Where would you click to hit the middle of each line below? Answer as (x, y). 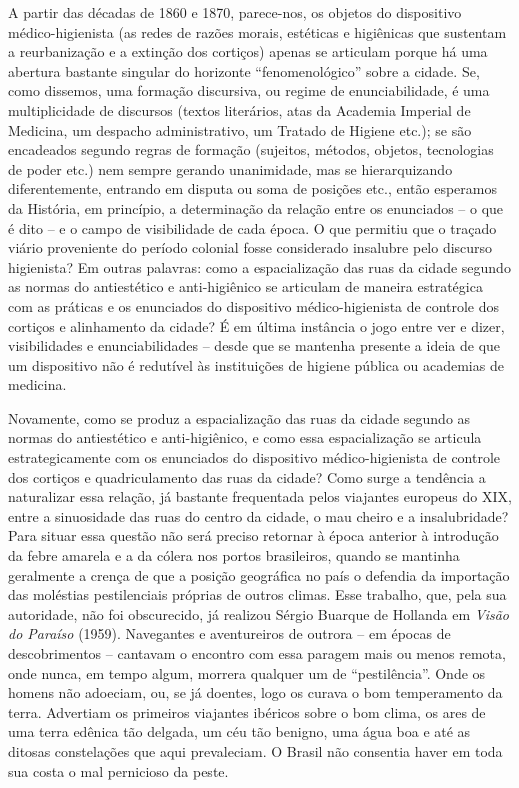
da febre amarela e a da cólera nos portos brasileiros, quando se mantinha (234, 555)
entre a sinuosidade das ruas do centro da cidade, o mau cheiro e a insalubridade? (258, 515)
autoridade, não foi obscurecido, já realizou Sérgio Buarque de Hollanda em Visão (258, 613)
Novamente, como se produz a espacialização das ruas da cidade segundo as (239, 417)
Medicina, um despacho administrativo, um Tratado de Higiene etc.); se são (240, 129)
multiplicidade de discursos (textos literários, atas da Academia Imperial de (239, 109)
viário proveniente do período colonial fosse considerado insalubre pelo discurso (250, 247)
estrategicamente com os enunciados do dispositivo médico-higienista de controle (254, 457)
